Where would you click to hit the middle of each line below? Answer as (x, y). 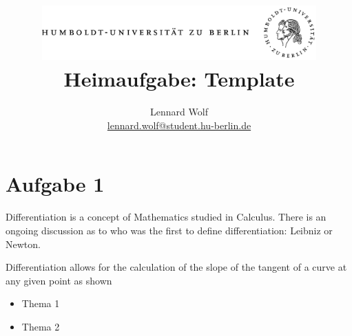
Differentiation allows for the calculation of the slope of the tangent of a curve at (176, 267)
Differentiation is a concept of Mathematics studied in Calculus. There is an (166, 217)
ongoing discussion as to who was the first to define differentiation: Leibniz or (169, 230)
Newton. (23, 244)
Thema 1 (41, 303)
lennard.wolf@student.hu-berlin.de (179, 125)
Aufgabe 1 (55, 184)
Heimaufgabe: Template (179, 79)
